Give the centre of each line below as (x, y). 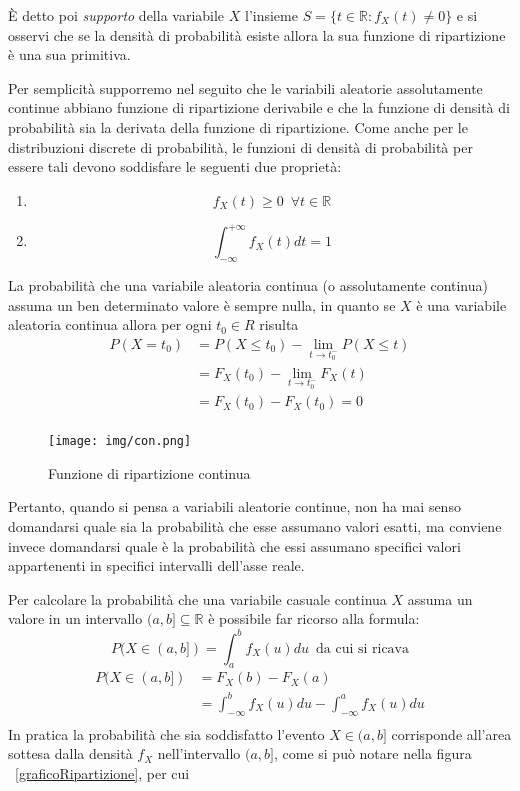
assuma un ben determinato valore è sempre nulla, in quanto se (202, 304)
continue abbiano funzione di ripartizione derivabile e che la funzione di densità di (259, 107)
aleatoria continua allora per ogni (110, 324)
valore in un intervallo (75, 618)
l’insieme (271, 15)
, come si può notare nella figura (372, 753)
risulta (279, 324)
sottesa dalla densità (70, 753)
